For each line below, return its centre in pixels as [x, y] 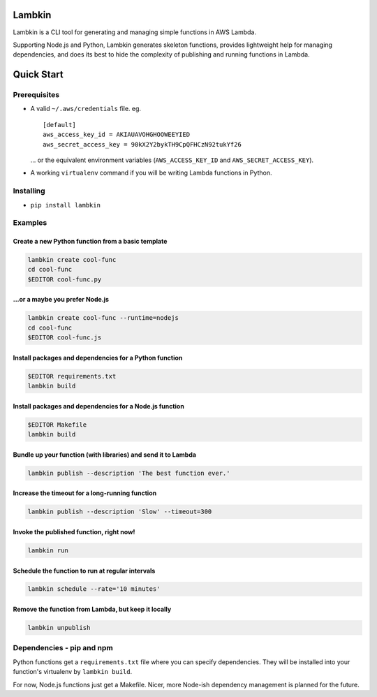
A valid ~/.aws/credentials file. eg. [86, 109]
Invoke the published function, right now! [74, 531]
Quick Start [38, 74]
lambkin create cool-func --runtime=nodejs [103, 318]
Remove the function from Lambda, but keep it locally [92, 609]
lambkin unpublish [59, 628]
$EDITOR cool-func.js [65, 338]
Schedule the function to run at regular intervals [84, 571]
